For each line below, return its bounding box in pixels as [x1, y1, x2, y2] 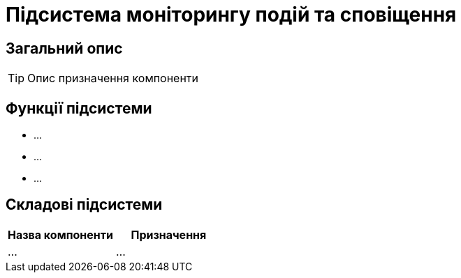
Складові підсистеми [6, 196, 163, 214]
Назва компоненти [8, 227, 113, 242]
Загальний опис [6, 39, 123, 57]
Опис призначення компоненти [27, 71, 199, 86]
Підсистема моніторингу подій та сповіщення [6, 3, 457, 26]
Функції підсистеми [6, 99, 152, 117]
